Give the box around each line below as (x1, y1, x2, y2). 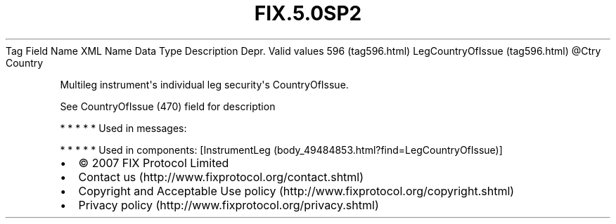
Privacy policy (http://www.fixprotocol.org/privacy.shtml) (78, 197, 379, 212)
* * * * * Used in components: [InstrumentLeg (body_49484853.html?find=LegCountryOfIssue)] (60, 143, 503, 156)
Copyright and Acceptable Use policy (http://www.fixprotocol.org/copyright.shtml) (78, 183, 515, 198)
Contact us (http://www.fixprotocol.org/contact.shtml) (78, 169, 364, 184)
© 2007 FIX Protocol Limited (78, 155, 229, 170)
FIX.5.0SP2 (254, 1, 362, 25)
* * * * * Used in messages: (60, 121, 187, 134)
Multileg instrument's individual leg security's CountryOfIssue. (60, 78, 349, 91)
